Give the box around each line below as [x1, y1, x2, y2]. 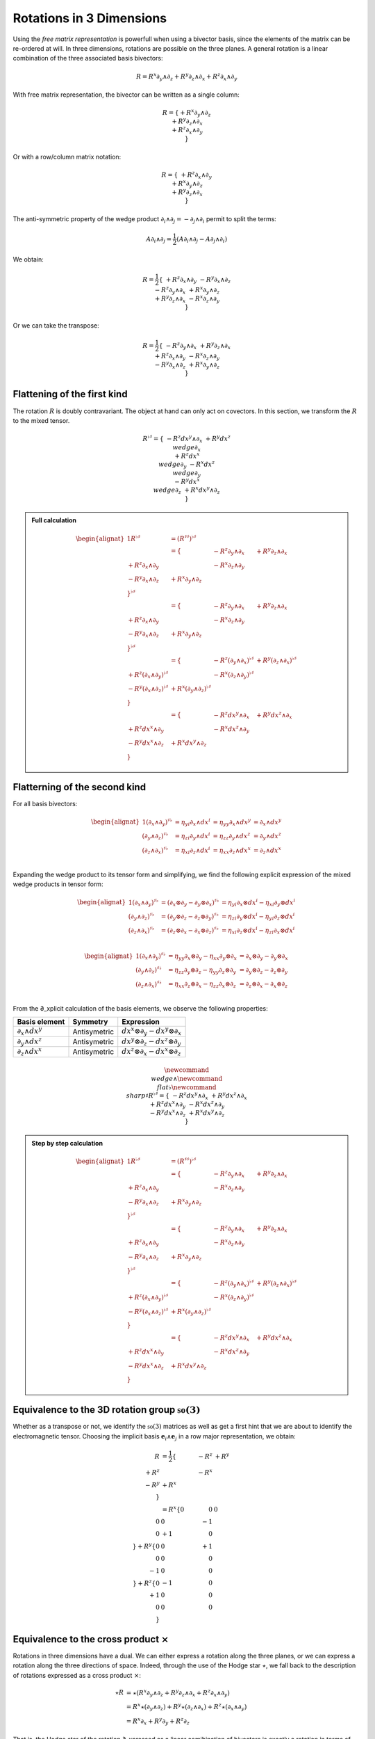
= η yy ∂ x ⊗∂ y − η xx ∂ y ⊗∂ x [167, 952, 237, 961]
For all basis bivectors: [12, 800, 78, 808]
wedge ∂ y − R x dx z [158, 459, 215, 470]
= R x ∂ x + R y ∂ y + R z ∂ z [126, 1715, 190, 1726]
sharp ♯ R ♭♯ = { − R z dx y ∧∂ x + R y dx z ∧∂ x [126, 1091, 248, 1101]
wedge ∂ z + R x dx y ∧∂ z [153, 485, 220, 496]
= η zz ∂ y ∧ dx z [212, 831, 251, 842]
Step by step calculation [31, 1139, 103, 1147]
